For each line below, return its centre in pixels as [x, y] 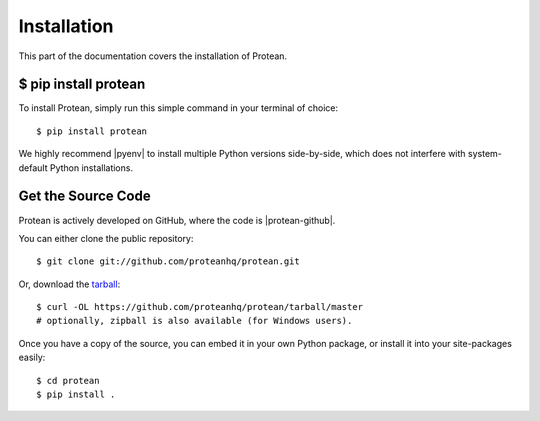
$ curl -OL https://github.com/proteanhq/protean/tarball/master [200, 307]
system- [484, 154]
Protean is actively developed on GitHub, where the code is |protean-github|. [177, 220]
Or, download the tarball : [69, 284]
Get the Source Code [84, 196]
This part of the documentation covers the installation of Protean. [153, 56]
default [33, 167]
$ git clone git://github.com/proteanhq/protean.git [168, 261]
